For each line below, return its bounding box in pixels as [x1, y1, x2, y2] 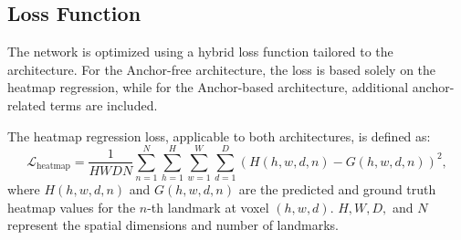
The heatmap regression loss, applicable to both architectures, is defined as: [7, 126, 431, 145]
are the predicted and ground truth [238, 180, 436, 199]
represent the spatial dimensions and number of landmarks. [7, 215, 340, 235]
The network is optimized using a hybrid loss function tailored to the [7, 42, 393, 61]
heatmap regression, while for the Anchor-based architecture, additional [7, 78, 409, 97]
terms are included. [49, 95, 158, 114]
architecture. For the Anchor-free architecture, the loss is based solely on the [7, 59, 436, 78]
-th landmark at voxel [147, 197, 269, 216]
